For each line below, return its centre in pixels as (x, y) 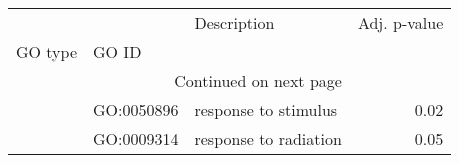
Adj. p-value (400, 22)
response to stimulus (266, 109)
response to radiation (268, 138)
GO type (47, 51)
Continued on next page (258, 80)
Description (234, 22)
